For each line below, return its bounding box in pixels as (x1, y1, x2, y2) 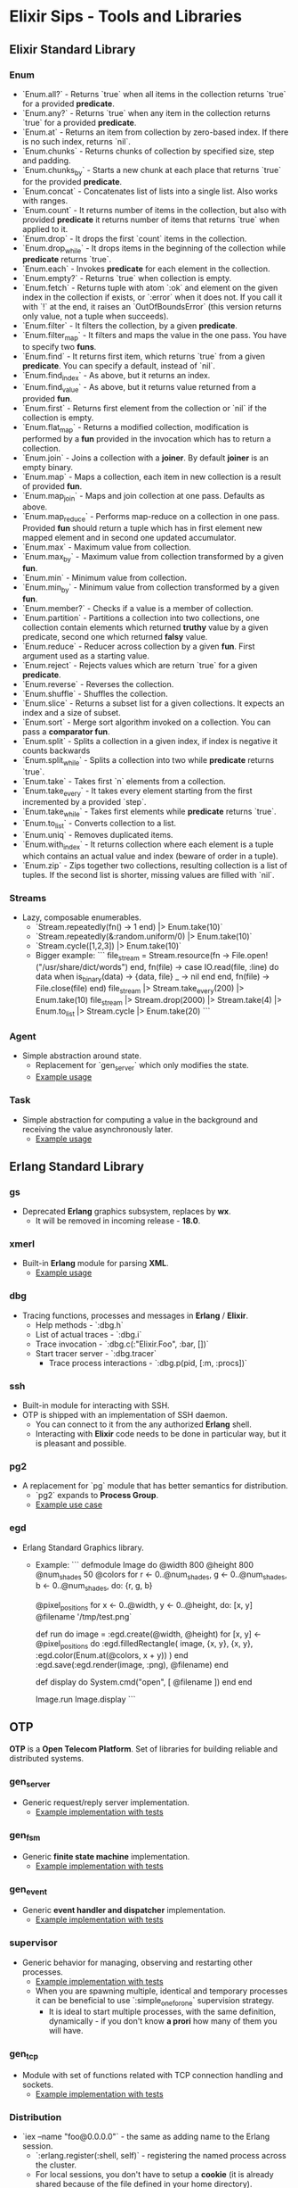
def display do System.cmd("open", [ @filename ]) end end (35, 1676, 253, 1687)
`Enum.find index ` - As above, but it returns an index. (21, 370, 211, 383)
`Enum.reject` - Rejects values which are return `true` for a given (21, 659, 258, 670)
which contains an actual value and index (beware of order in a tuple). (21, 850, 278, 861)
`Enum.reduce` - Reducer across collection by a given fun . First (21, 641, 255, 651)
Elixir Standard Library (9, 42, 136, 57)
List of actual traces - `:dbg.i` (35, 1329, 142, 1339)
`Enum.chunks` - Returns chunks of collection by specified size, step (21, 145, 275, 156)
